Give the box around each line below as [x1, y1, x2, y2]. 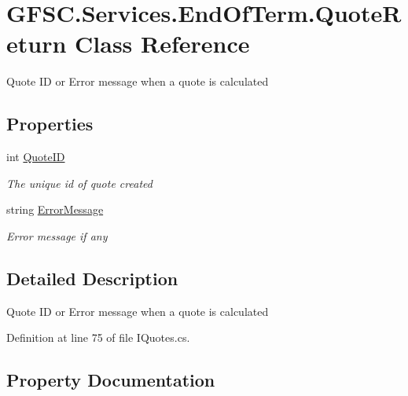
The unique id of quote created [6, 174, 153, 191]
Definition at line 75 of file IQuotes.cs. [6, 329, 190, 346]
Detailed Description [6, 266, 178, 290]
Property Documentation [6, 368, 215, 392]
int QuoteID [6, 148, 65, 165]
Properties [6, 112, 94, 136]
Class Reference [75, 27, 250, 60]
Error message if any [6, 227, 108, 244]
